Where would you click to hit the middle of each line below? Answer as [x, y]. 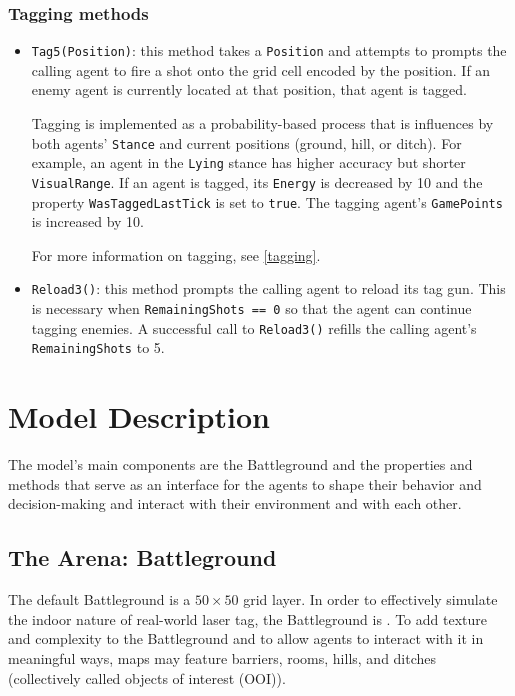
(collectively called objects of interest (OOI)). [147, 677]
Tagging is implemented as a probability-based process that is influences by [262, 123]
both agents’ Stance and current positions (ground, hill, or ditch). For [246, 142]
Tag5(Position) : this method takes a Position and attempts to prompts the [269, 50]
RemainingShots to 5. [98, 347]
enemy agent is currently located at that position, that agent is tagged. [249, 89]
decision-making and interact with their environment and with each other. [235, 503]
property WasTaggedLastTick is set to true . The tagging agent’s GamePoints [267, 201]
